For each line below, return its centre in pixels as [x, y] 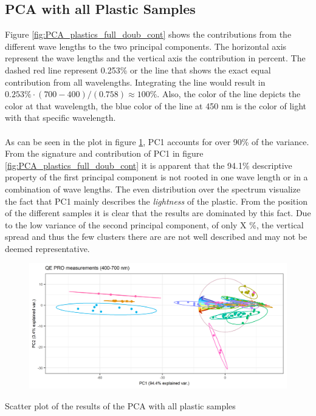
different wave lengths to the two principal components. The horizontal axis [146, 46]
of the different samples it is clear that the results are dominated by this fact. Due [158, 213]
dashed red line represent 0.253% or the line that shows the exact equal [138, 70]
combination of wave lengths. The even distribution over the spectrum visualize [153, 189]
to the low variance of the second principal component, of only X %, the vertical [154, 224]
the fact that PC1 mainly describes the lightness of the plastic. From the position [156, 201]
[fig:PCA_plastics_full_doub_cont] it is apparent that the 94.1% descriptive [149, 165]
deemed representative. [47, 248]
